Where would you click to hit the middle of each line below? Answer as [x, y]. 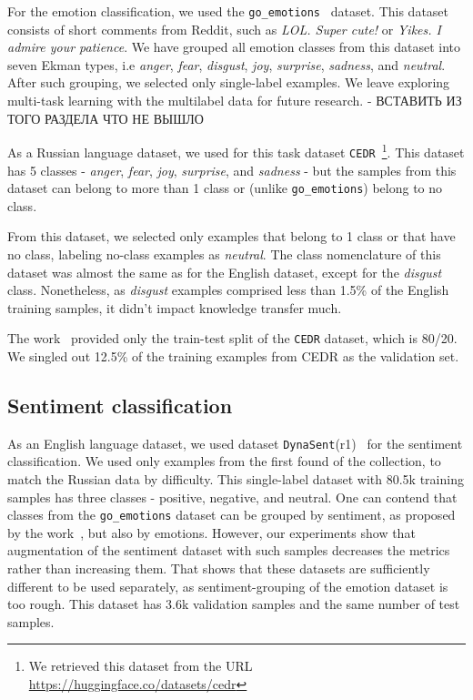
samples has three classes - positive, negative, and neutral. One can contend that [232, 497]
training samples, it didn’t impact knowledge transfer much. [175, 307]
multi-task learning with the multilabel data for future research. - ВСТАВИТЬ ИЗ [235, 101]
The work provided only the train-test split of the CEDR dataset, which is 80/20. [232, 338]
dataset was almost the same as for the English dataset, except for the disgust [225, 272]
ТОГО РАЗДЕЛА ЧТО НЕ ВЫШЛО [106, 118]
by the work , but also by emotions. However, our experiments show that [211, 532]
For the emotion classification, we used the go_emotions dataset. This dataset [228, 11]
